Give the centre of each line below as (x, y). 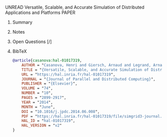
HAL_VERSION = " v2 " (42, 125)
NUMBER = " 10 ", (37, 93)
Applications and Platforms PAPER (40, 12)
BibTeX (20, 51)
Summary (22, 22)
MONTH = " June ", (38, 107)
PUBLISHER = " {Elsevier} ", (50, 84)
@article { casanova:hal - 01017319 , (47, 60)
